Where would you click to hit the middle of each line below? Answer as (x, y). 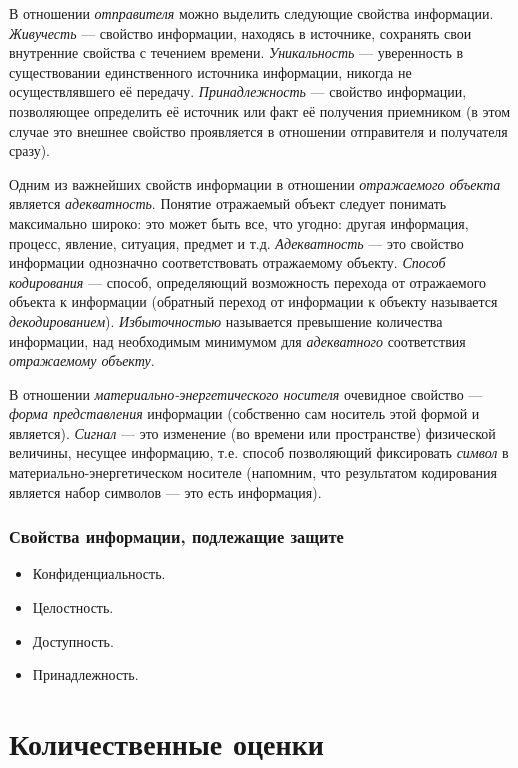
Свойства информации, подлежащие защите (176, 536)
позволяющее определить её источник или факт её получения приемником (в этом (260, 110)
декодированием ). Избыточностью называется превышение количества (226, 320)
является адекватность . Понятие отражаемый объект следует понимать (228, 203)
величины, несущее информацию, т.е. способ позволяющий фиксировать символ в (259, 452)
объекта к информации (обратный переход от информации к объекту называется (253, 301)
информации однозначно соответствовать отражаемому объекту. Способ (227, 262)
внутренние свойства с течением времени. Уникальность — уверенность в (236, 52)
